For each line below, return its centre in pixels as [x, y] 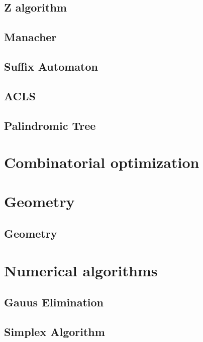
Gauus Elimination [54, 302]
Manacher [30, 37]
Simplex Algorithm [55, 331]
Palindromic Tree [50, 125]
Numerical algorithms [81, 270]
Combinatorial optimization [102, 162]
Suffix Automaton [51, 66]
